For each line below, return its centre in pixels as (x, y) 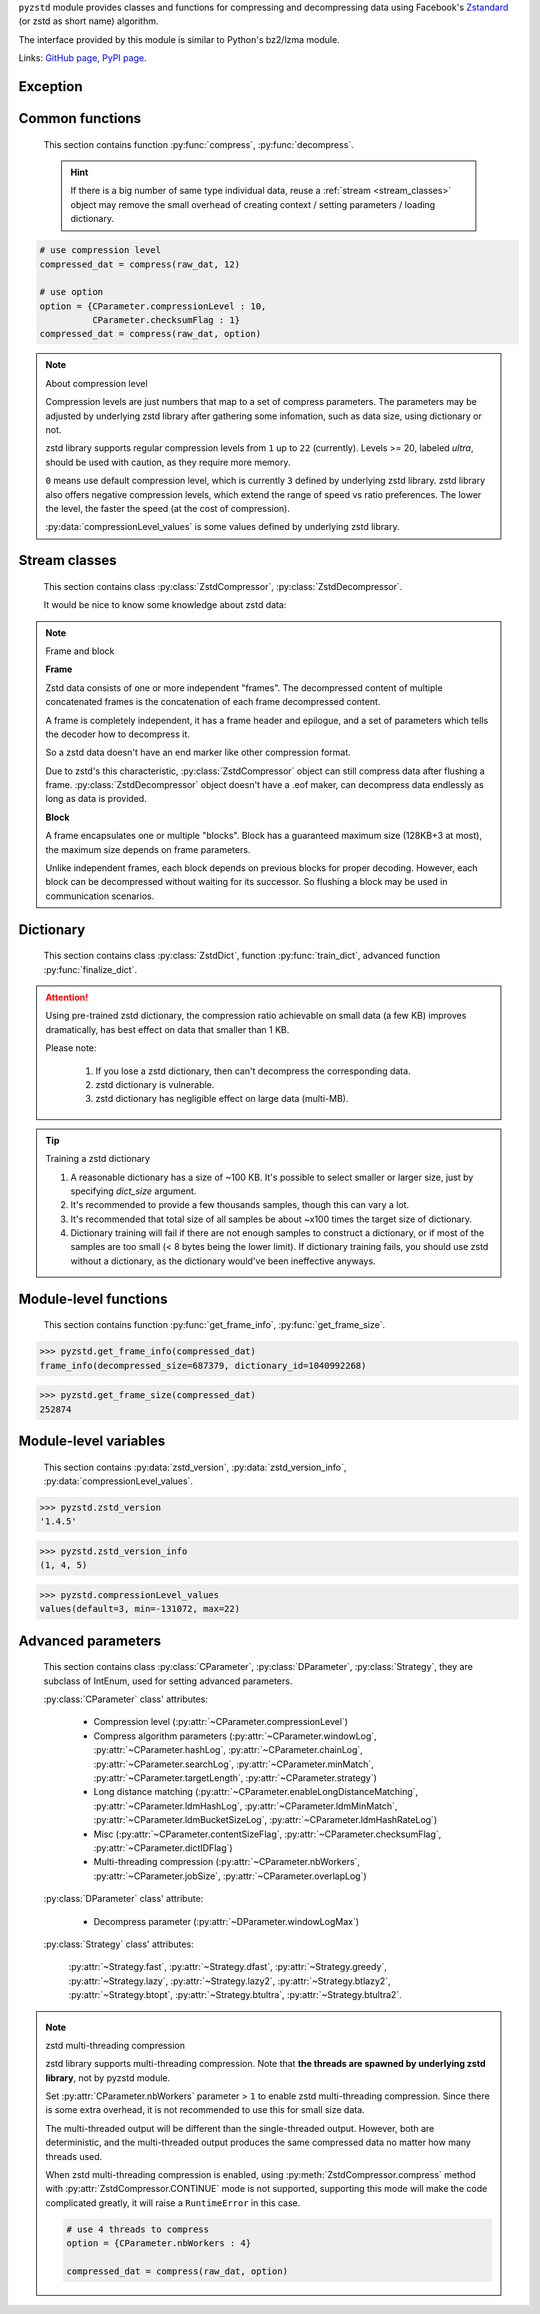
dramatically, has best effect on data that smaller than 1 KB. (167, 1029)
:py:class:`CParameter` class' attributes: (126, 1699)
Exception (50, 86)
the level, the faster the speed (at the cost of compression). (167, 508)
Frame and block (80, 651)
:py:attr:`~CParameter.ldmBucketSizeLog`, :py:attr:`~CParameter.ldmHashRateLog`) (265, 1820)
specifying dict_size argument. (133, 1191)
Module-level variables (92, 1441)
